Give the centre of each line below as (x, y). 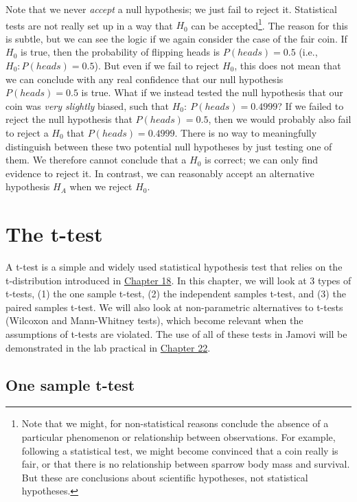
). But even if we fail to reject (157, 66)
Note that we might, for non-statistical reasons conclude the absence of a (175, 423)
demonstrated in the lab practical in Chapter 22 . (108, 347)
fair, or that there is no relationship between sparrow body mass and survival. (186, 464)
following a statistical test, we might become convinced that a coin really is (180, 450)
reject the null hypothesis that (69, 119)
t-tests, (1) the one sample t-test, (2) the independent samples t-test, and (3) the (176, 294)
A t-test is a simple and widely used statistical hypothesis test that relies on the (174, 267)
